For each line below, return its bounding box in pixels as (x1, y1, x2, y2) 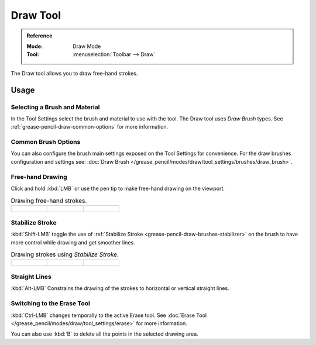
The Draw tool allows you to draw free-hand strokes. (11, 70, 138, 77)
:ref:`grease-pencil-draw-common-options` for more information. (11, 123, 169, 130)
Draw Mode (73, 43, 101, 50)
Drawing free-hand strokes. (11, 196, 87, 205)
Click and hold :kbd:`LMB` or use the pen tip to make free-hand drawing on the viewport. (11, 185, 225, 192)
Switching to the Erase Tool (11, 299, 90, 308)
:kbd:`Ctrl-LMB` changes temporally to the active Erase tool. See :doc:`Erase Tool (11, 312, 207, 319)
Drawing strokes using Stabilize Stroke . (11, 250, 119, 258)
